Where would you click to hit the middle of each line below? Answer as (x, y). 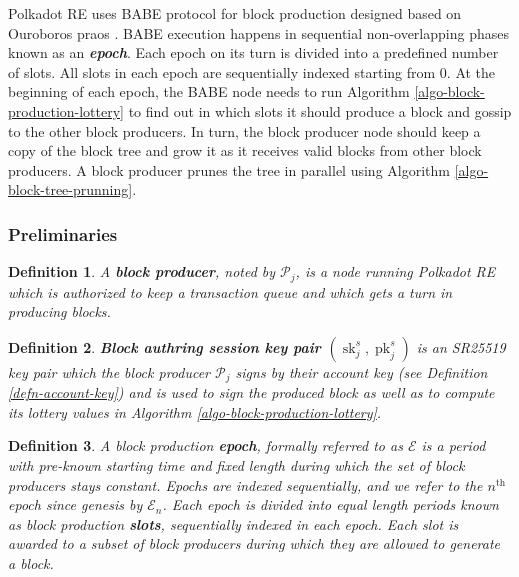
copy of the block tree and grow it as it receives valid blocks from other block (245, 150)
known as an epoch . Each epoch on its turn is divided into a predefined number (253, 52)
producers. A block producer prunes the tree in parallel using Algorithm (229, 169)
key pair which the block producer (109, 371)
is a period (453, 445)
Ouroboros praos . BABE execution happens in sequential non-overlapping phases (258, 32)
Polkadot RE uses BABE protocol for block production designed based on (235, 13)
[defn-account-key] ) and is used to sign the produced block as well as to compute (251, 392)
